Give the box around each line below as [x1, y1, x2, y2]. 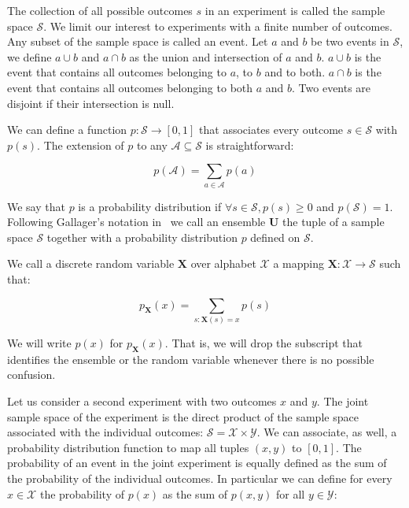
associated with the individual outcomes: [7, 424, 204, 440]
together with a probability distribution [46, 228, 238, 245]
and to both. [264, 64, 326, 80]
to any [136, 136, 168, 153]
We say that [7, 198, 65, 214]
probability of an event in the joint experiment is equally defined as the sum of [7, 454, 387, 471]
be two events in [311, 33, 389, 50]
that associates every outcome [199, 121, 344, 138]
